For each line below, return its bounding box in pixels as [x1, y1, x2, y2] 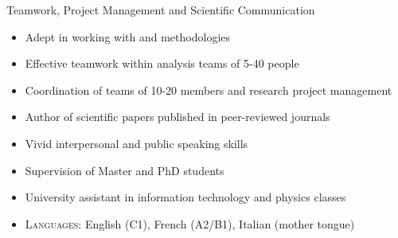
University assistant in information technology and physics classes [25, 189, 346, 205]
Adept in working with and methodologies [25, 28, 231, 45]
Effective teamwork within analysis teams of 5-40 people [25, 55, 299, 72]
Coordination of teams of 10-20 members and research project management [25, 81, 392, 98]
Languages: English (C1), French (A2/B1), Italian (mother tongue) [25, 215, 355, 232]
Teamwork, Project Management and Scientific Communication [6, 2, 315, 18]
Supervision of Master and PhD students [25, 162, 224, 178]
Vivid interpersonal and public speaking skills [25, 135, 248, 151]
